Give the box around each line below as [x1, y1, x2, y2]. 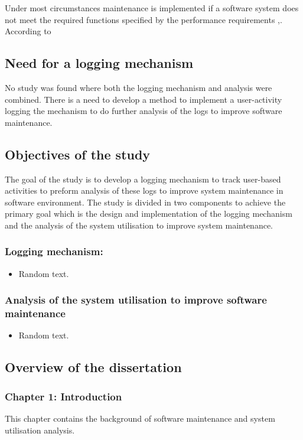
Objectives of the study [5, 145, 151, 163]
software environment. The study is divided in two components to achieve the [5, 195, 286, 208]
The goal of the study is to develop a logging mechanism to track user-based [5, 172, 281, 185]
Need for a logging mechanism [5, 54, 194, 72]
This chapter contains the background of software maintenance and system [5, 412, 275, 425]
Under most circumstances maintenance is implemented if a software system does [5, 2, 299, 14]
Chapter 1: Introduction [5, 389, 122, 403]
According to [5, 25, 51, 37]
